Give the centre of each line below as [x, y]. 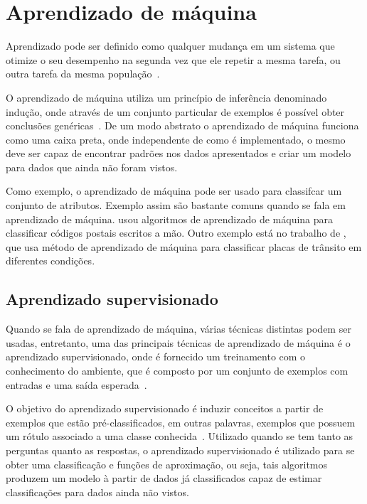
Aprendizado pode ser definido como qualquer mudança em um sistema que [170, 46]
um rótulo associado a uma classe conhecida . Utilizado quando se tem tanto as [180, 436]
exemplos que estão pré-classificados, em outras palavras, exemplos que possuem [181, 422]
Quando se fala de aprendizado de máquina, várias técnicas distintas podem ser [179, 329]
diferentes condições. [50, 261]
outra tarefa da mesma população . [83, 74]
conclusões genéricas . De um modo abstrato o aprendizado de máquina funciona [182, 125]
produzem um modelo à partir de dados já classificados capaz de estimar [164, 478]
